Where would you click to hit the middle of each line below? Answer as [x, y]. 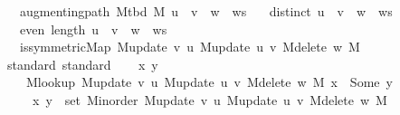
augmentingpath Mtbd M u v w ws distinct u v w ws [206, 11]
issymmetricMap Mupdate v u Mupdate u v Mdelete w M [190, 47]
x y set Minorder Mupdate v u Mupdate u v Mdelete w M [210, 99]
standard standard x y [82, 64]
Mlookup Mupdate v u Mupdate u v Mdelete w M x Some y [209, 82]
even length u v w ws [93, 29]
